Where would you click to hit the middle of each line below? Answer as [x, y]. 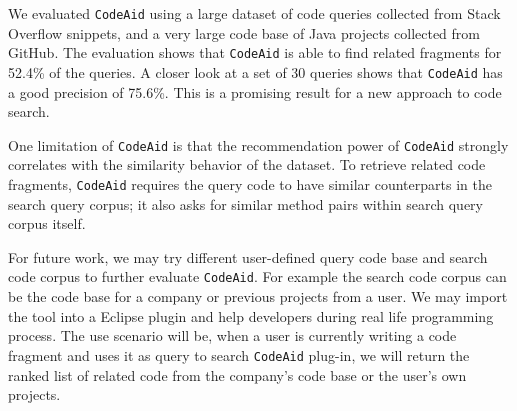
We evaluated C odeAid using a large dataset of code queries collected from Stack [254, 13]
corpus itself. [47, 223]
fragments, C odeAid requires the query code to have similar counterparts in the [250, 184]
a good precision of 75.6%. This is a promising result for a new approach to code [255, 91]
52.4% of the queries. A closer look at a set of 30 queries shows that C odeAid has [255, 71]
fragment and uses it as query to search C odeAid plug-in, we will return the [239, 354]
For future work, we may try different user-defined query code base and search [248, 256]
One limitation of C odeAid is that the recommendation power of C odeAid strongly [258, 144]
